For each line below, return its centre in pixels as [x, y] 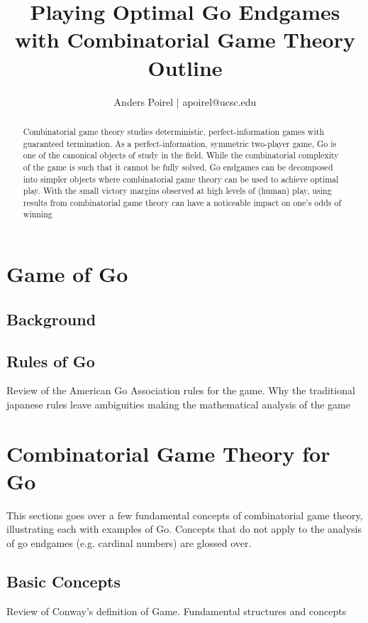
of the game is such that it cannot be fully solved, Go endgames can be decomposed [178, 167]
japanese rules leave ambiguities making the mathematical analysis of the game [178, 404]
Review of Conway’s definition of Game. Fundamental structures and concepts [177, 611]
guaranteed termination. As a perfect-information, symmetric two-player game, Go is [180, 143]
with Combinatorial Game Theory [185, 39]
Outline [185, 67]
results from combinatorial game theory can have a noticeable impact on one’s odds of [182, 202]
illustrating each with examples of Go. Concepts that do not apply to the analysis [184, 529]
